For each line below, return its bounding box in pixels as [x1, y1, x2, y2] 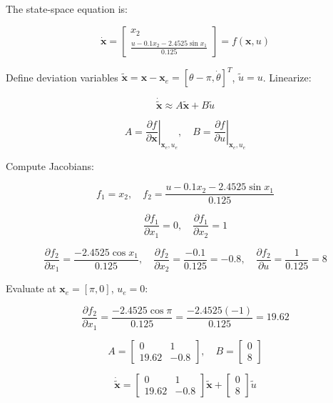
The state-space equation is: [6, 1, 128, 16]
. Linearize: [262, 69, 312, 84]
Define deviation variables [6, 69, 118, 84]
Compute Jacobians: [6, 158, 94, 173]
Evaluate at [6, 281, 56, 296]
